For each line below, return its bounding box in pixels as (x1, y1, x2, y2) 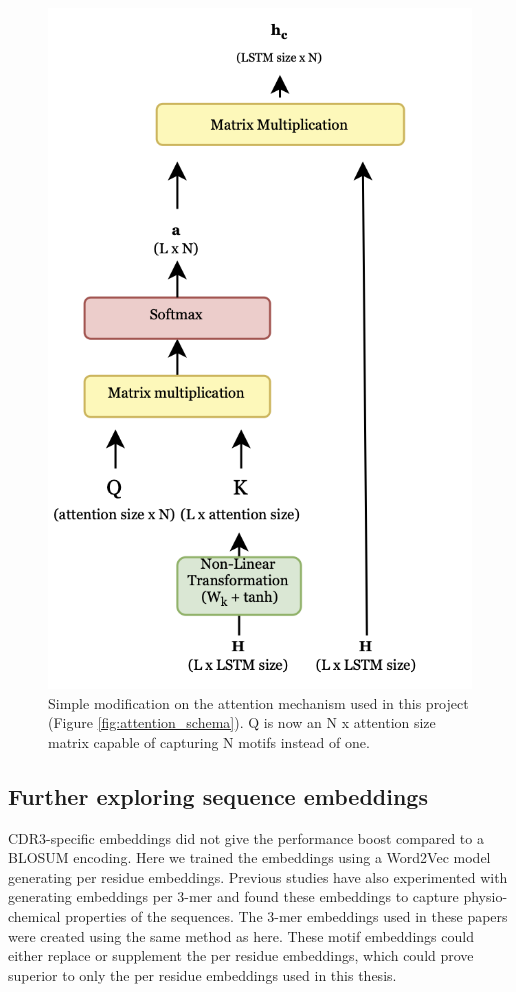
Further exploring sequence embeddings (8, 780, 428, 811)
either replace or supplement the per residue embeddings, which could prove (8, 945, 474, 966)
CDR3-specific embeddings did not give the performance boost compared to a (8, 827, 484, 848)
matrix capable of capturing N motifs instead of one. (48, 731, 370, 752)
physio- (463, 886, 508, 907)
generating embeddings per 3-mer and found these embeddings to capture (8, 886, 459, 907)
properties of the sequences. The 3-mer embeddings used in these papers (65, 905, 508, 926)
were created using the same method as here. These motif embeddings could (8, 925, 474, 946)
